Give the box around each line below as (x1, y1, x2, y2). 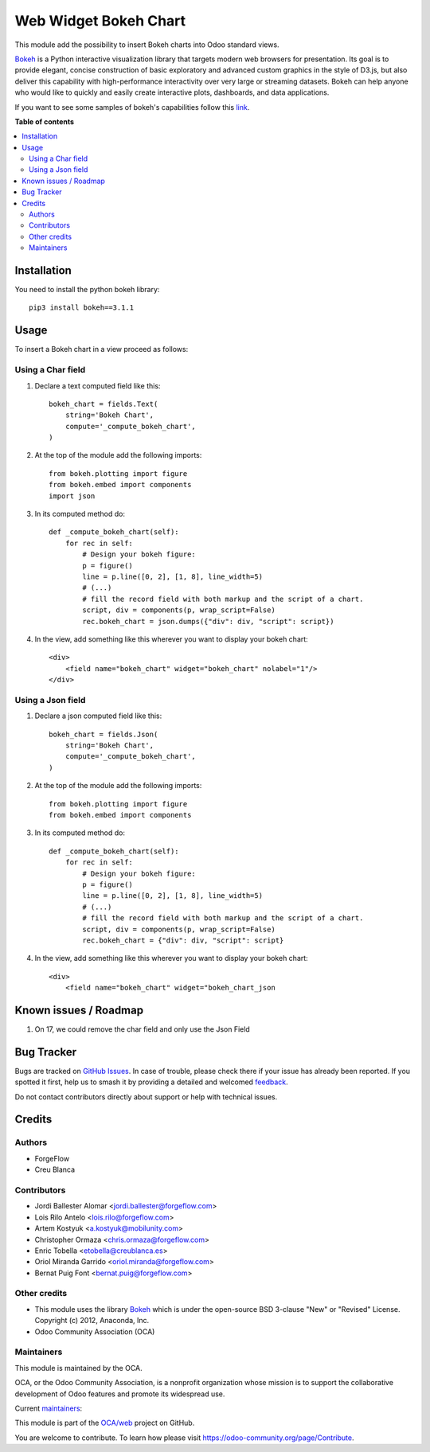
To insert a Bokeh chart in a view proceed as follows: (14, 345, 189, 354)
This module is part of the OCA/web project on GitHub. (14, 1418, 195, 1428)
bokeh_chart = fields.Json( (49, 729, 158, 739)
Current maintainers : (14, 1403, 83, 1413)
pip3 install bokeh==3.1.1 (29, 303, 135, 312)
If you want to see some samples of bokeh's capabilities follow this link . (14, 102, 250, 111)
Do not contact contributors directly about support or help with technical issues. (14, 1091, 278, 1102)
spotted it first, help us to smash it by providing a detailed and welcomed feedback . (14, 1077, 288, 1087)
